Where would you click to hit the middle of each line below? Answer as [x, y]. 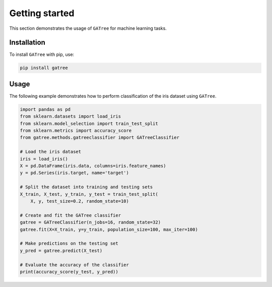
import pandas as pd [45, 109]
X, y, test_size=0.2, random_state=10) [80, 201]
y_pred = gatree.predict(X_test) [61, 250]
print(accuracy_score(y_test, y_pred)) [69, 272]
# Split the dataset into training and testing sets [86, 187]
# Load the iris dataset [51, 152]
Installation [27, 43]
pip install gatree [44, 68]
